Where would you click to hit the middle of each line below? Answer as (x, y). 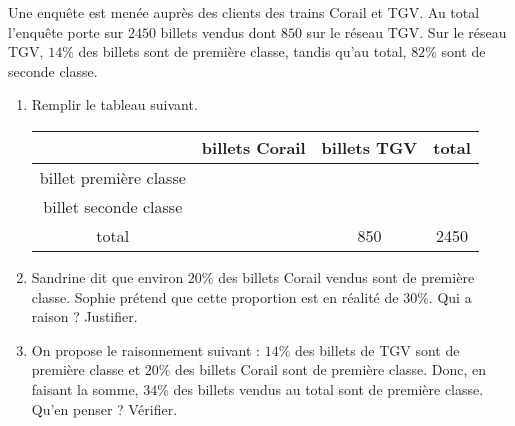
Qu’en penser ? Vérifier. (104, 408)
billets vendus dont (218, 31)
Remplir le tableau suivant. (114, 104)
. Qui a (450, 296)
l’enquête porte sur (66, 31)
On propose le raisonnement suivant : (145, 349)
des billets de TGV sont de (377, 349)
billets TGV (369, 147)
